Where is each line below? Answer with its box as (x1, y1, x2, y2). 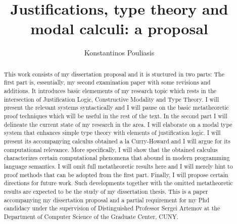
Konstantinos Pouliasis (84, 47, 155, 58)
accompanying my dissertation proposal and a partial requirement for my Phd (4, 195, 209, 204)
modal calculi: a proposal (30, 18, 208, 39)
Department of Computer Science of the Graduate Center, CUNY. (4, 212, 178, 220)
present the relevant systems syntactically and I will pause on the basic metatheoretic (4, 103, 229, 112)
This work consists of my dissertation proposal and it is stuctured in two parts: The (4, 69, 224, 78)
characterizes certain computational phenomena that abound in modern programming (4, 154, 230, 162)
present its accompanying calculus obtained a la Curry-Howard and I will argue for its (4, 136, 230, 145)
